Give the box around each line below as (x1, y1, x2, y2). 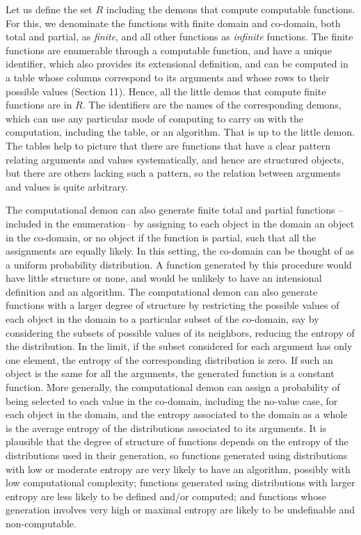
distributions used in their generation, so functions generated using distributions (6, 448, 348, 462)
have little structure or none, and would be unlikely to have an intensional (6, 271, 322, 285)
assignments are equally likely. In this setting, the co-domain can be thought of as (6, 243, 354, 258)
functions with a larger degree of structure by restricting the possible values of (6, 298, 339, 312)
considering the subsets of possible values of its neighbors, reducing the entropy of (6, 325, 355, 340)
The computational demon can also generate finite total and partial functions (6, 202, 335, 217)
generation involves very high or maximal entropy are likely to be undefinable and (6, 502, 355, 517)
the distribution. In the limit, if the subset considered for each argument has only (6, 339, 353, 353)
